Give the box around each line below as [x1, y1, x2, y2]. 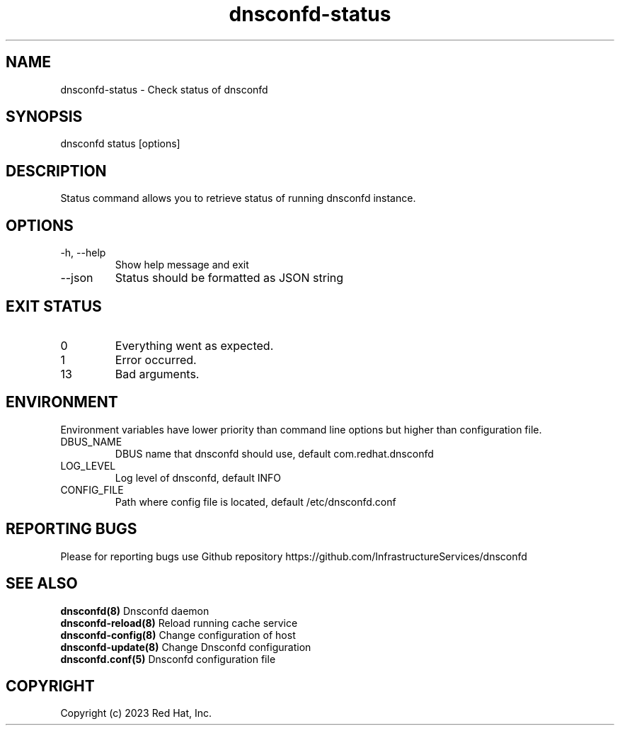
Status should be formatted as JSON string [115, 271, 344, 285]
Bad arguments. [115, 366, 200, 381]
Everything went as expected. [115, 338, 274, 353]
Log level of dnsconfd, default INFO [115, 471, 281, 484]
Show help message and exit [115, 259, 249, 271]
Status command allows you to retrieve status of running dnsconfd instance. [60, 192, 416, 205]
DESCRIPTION [6, 161, 107, 180]
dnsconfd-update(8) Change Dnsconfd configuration [60, 640, 311, 653]
